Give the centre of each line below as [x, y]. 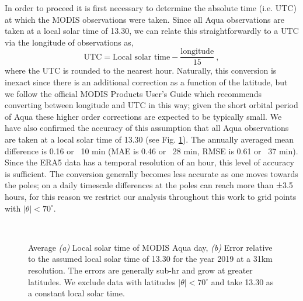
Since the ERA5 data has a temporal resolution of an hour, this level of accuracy [149, 162]
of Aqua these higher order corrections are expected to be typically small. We [143, 116]
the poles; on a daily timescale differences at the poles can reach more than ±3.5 [149, 185]
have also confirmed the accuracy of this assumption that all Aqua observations [147, 128]
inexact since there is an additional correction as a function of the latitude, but [146, 82]
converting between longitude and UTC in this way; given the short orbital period [151, 105]
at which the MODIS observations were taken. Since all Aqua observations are [144, 19]
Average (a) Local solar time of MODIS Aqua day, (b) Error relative [150, 247]
